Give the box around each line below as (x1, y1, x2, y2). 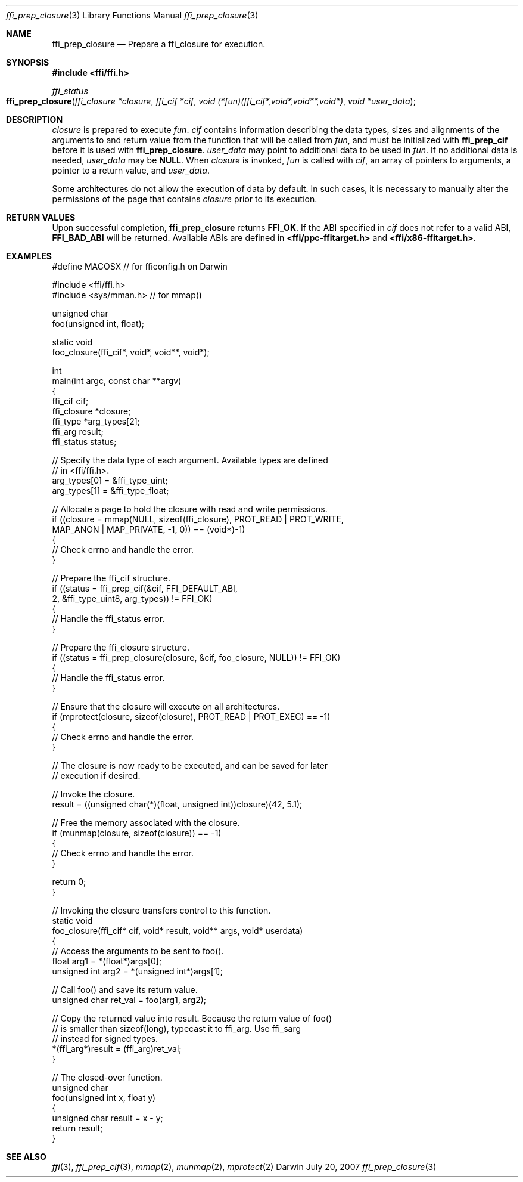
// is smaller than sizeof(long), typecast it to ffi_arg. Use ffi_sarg (52, 1023, 301, 1034)
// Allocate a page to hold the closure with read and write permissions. (52, 504, 328, 514)
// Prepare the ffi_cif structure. (52, 573, 170, 583)
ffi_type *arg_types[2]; (52, 416, 141, 426)
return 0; (52, 877, 86, 887)
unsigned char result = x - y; (52, 1113, 163, 1123)
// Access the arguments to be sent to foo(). (52, 946, 224, 956)
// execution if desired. (52, 771, 141, 781)
